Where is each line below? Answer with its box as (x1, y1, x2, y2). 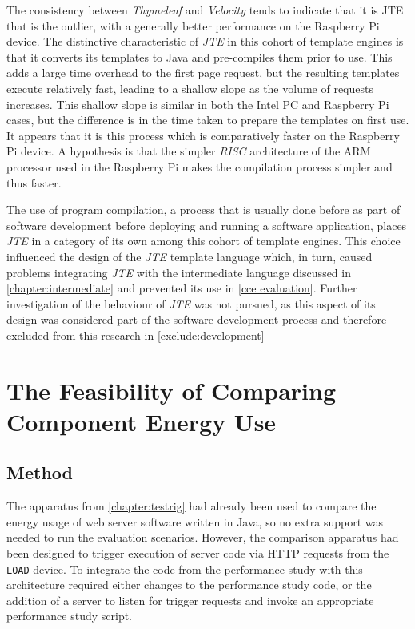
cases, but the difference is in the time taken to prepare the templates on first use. (6, 111, 409, 128)
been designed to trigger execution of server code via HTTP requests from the (6, 545, 389, 562)
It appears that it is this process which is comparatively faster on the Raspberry (6, 127, 400, 143)
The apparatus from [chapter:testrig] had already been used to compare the (6, 498, 377, 514)
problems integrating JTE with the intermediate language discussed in (6, 264, 351, 280)
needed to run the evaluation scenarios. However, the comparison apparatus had (6, 529, 399, 546)
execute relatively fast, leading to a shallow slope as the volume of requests (6, 79, 373, 96)
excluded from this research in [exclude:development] (6, 326, 265, 343)
